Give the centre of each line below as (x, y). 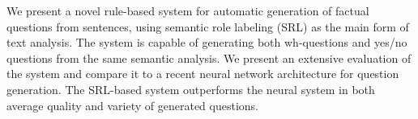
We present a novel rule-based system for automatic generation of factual (188, 10)
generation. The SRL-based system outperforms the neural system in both (191, 89)
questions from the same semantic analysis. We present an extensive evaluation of (209, 57)
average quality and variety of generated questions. (132, 105)
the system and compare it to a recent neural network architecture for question (203, 74)
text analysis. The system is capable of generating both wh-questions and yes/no (207, 42)
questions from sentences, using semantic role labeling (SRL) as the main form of (208, 26)
